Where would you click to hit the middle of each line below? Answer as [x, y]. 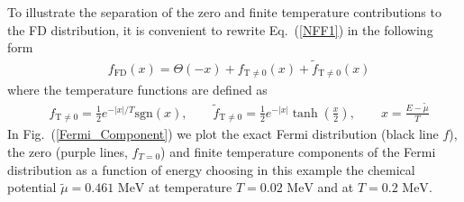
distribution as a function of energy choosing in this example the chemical [211, 169]
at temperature [191, 187]
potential [32, 187]
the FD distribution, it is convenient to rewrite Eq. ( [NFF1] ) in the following [220, 29]
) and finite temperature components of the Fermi [298, 152]
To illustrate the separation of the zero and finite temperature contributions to [224, 12]
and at [336, 187]
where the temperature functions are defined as [137, 90]
